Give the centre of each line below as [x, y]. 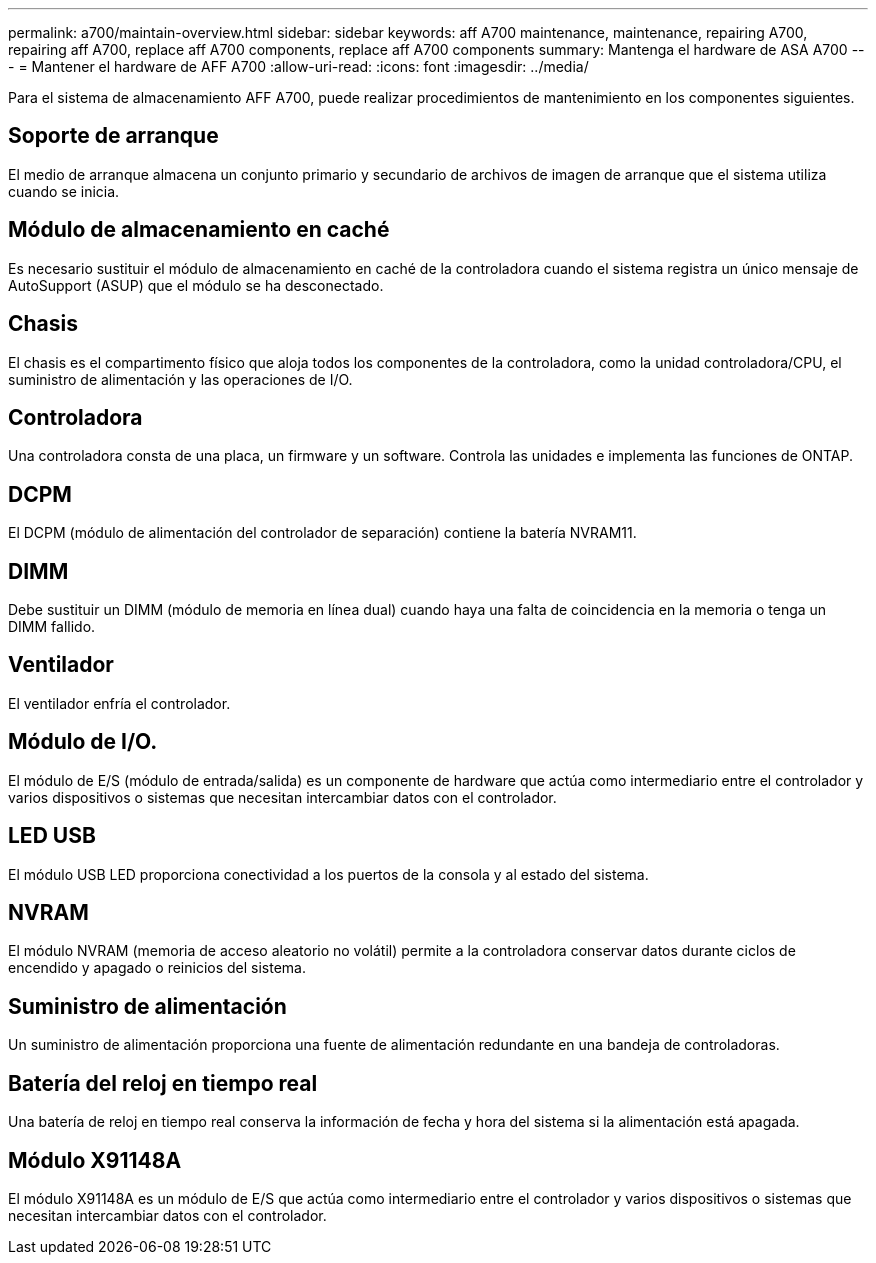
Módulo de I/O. [83, 742]
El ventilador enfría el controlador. [119, 703]
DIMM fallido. [52, 627]
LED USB [52, 836]
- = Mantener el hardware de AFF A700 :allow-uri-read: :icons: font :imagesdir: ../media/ [298, 66]
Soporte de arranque [113, 136]
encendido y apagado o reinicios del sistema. [157, 968]
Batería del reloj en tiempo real [163, 1083]
